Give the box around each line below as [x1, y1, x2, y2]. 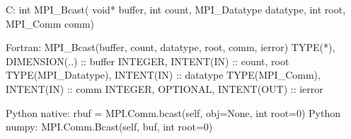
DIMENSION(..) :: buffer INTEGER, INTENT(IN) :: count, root [6, 53, 289, 68]
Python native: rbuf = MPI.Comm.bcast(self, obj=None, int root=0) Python [6, 105, 341, 120]
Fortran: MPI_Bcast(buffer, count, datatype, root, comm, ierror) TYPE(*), [6, 40, 335, 55]
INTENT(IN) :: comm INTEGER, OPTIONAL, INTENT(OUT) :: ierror [6, 81, 323, 96]
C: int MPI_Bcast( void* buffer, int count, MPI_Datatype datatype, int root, [6, 2, 346, 16]
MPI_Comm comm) [6, 16, 95, 30]
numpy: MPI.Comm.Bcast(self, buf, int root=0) [6, 119, 213, 134]
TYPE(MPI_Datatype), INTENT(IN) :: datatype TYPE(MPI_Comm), [6, 67, 321, 82]
